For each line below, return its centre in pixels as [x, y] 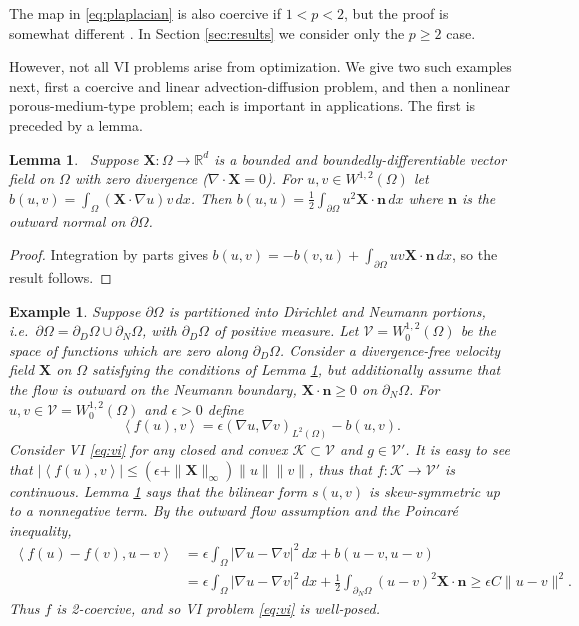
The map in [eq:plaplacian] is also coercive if [145, 13]
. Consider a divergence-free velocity [390, 349]
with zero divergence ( [141, 178]
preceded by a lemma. [76, 124]
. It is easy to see [457, 448]
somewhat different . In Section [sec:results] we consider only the [207, 32]
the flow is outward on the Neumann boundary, [153, 388]
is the [479, 197]
